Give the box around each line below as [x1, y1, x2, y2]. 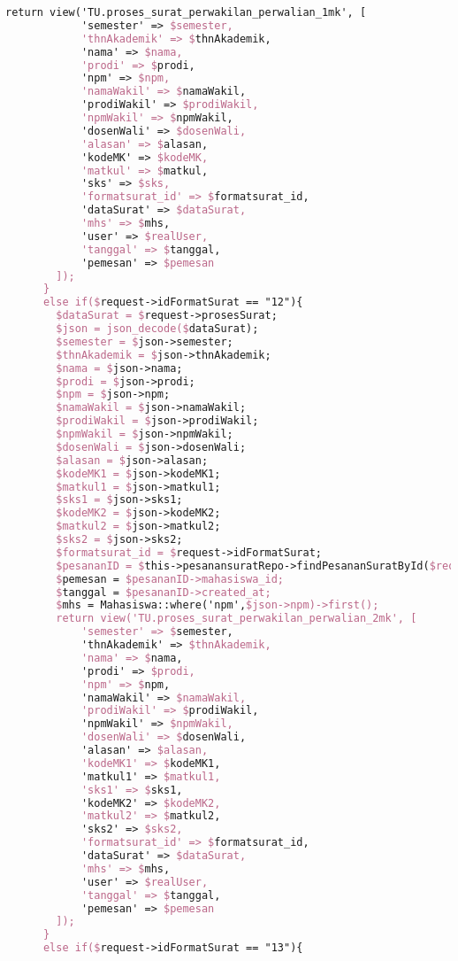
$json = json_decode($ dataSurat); [56, 322, 259, 335]
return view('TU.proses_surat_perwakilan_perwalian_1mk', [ [5, 6, 367, 19]
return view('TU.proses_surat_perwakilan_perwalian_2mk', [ [56, 612, 417, 625]
